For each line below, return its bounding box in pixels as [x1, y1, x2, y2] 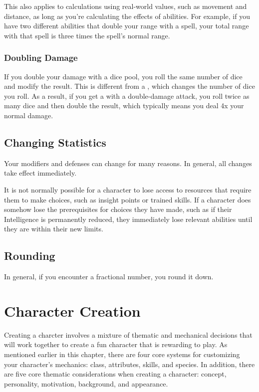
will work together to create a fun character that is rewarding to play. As [4, 339, 228, 350]
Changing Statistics [4, 134, 106, 150]
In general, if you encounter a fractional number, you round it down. [4, 271, 214, 282]
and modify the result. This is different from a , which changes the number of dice [4, 81, 255, 91]
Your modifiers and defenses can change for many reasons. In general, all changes [4, 158, 252, 168]
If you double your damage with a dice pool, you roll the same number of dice [4, 71, 243, 81]
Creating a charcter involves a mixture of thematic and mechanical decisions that [4, 329, 253, 340]
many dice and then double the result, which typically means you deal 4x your [4, 100, 244, 111]
